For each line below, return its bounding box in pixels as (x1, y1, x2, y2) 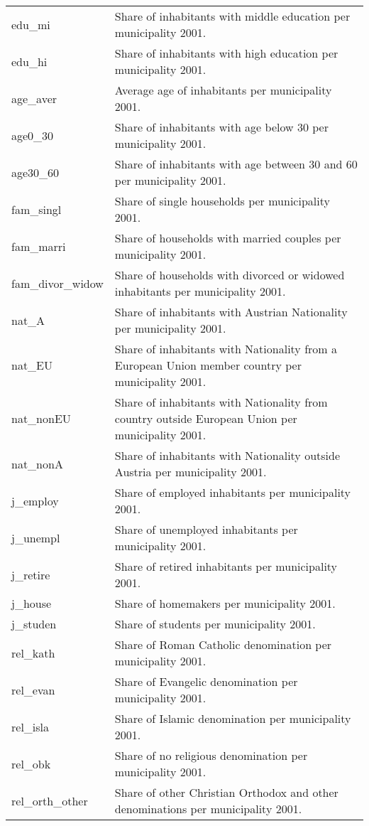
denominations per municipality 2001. (114, 800, 302, 817)
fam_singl (11, 200, 62, 218)
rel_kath (11, 644, 55, 661)
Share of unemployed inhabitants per (114, 521, 298, 537)
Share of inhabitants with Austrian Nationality (114, 304, 348, 320)
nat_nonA (11, 455, 63, 472)
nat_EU (11, 357, 53, 373)
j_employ (11, 492, 59, 509)
